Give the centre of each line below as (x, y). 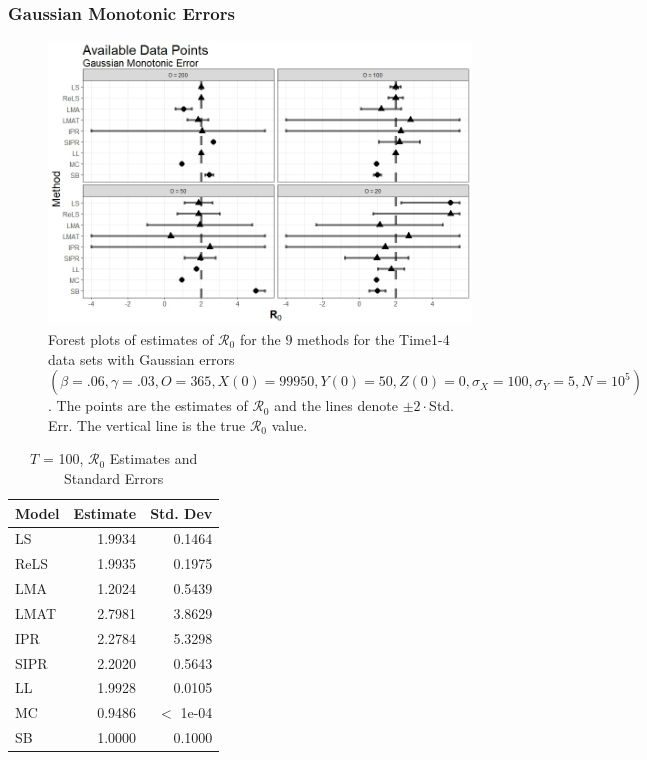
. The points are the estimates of (148, 405)
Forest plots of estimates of (131, 339)
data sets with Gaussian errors (141, 358)
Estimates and (153, 458)
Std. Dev (181, 512)
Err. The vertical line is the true (147, 424)
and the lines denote (336, 405)
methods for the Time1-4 (373, 339)
